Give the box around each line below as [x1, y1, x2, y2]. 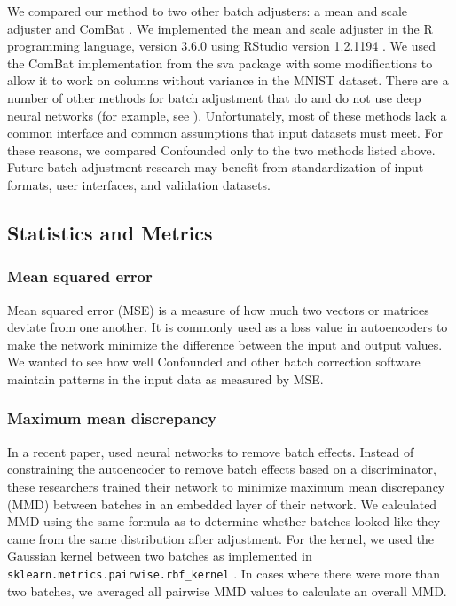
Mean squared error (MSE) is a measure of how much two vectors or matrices [7, 300, 429, 319]
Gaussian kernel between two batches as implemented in [7, 547, 312, 565]
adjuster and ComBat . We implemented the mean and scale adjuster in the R [7, 19, 433, 37]
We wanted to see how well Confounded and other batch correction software [7, 352, 421, 371]
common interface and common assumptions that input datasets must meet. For [7, 123, 444, 142]
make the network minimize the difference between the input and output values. [7, 334, 443, 353]
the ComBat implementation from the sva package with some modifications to [7, 53, 433, 72]
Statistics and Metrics [7, 218, 213, 246]
